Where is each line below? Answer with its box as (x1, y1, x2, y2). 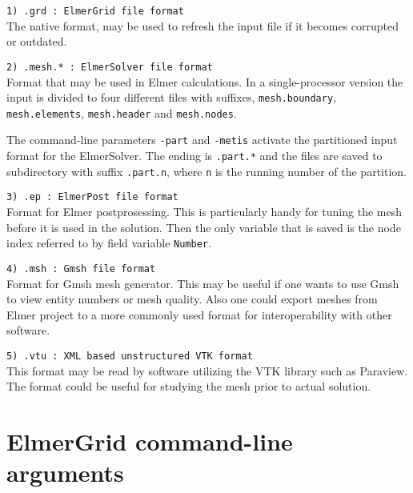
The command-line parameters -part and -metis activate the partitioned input (6, 131, 398, 148)
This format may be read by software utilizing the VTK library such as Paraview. (6, 362, 408, 379)
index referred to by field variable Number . (6, 234, 211, 251)
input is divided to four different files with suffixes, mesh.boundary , (6, 89, 336, 106)
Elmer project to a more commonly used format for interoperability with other (6, 306, 392, 323)
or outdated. (6, 33, 67, 50)
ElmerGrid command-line (6, 424, 293, 457)
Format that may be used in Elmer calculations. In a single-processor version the (6, 73, 403, 90)
